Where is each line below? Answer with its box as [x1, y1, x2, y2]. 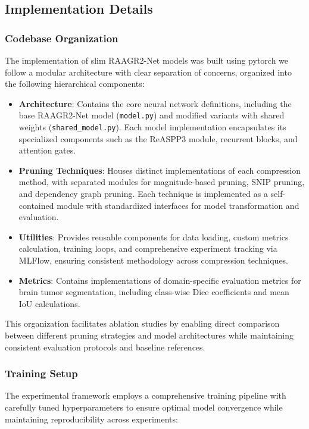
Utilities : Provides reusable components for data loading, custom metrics [18, 230, 289, 243]
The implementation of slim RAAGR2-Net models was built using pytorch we [5, 54, 289, 66]
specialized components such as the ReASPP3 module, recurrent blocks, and [18, 132, 298, 145]
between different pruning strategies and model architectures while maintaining [5, 329, 294, 341]
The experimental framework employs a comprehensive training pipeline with [5, 389, 286, 402]
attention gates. [18, 144, 76, 156]
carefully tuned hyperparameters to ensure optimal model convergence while [5, 401, 283, 413]
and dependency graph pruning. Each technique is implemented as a [18, 187, 268, 200]
